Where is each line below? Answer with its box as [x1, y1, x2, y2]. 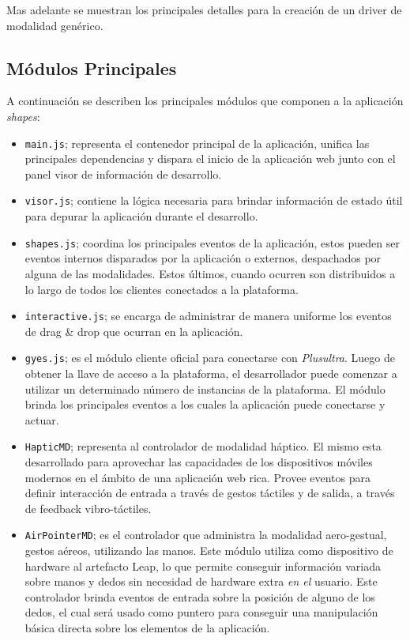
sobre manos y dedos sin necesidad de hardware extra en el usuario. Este [24, 573, 378, 590]
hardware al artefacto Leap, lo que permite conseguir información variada [24, 557, 381, 574]
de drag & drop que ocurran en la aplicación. [24, 322, 243, 339]
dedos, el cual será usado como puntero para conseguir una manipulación [24, 604, 378, 620]
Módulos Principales [6, 55, 177, 80]
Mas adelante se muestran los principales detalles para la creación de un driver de [6, 2, 402, 17]
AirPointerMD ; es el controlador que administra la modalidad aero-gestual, [24, 526, 387, 543]
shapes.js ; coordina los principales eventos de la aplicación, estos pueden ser [24, 234, 400, 251]
